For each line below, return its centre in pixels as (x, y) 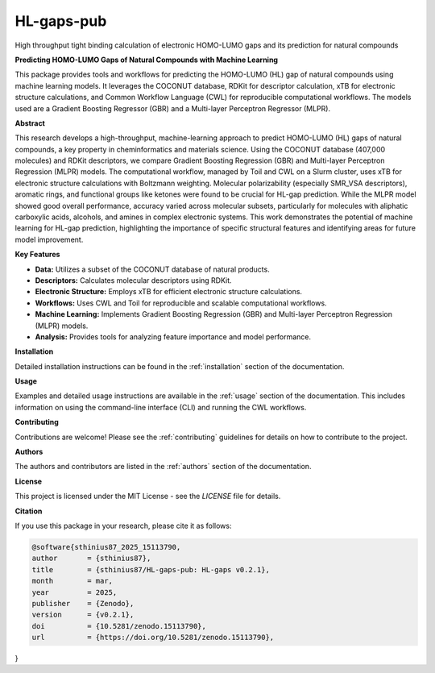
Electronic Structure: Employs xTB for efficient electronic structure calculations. (168, 292)
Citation (29, 511)
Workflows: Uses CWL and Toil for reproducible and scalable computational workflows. (181, 303)
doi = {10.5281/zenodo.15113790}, (119, 626)
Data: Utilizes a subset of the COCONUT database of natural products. (152, 269)
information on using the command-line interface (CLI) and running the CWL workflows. (161, 407)
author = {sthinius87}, (91, 559)
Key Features (37, 255)
